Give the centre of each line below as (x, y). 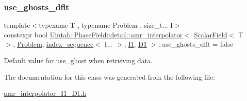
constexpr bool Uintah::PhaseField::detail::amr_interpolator (93, 34)
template (17, 25)
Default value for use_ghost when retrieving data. (78, 60)
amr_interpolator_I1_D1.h (45, 93)
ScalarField (210, 34)
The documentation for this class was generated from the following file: (109, 76)
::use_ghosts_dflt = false (196, 44)
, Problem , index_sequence (53, 44)
